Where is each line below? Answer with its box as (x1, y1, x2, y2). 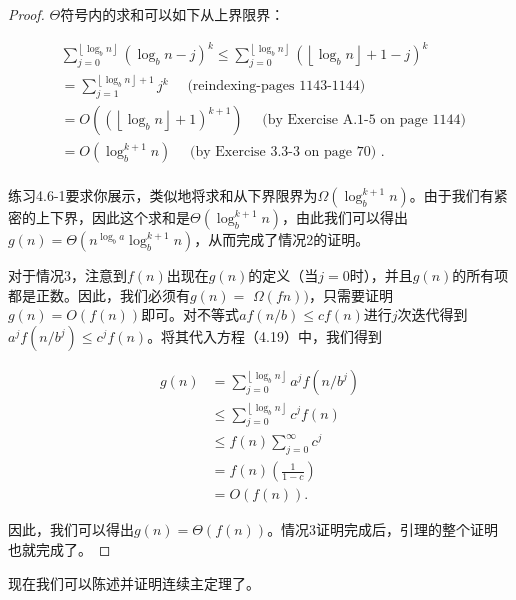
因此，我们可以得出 (8, 519, 134, 540)
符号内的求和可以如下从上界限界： (60, 4, 285, 24)
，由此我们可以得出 (282, 207, 409, 228)
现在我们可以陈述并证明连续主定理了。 (8, 572, 260, 593)
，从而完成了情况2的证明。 (194, 229, 370, 250)
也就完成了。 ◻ (8, 538, 111, 559)
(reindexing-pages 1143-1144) (187, 79, 366, 94)
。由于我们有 (409, 185, 494, 206)
